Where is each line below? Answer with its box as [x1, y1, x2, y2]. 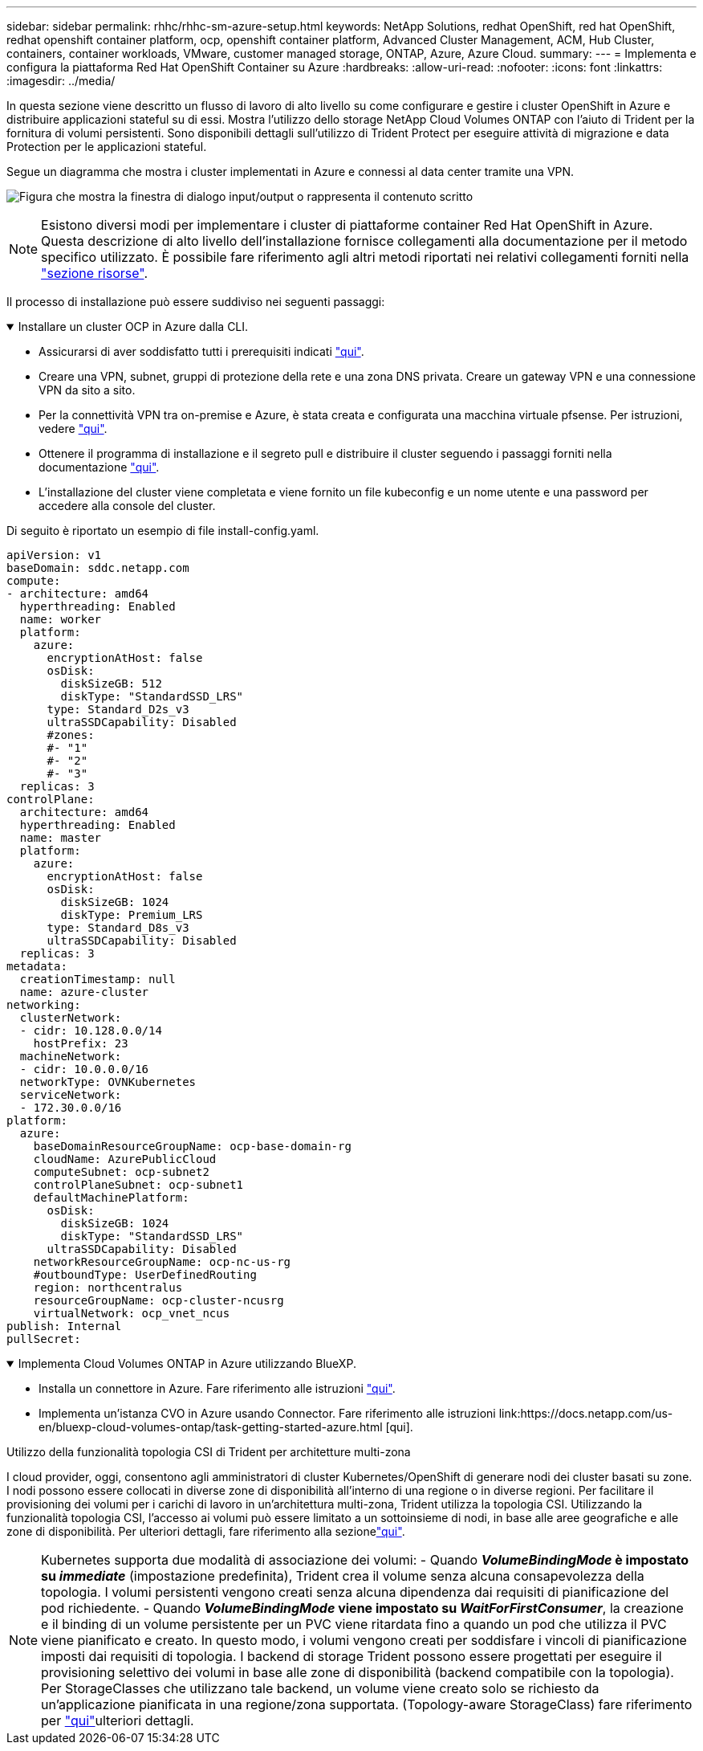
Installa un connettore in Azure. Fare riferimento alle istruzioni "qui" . [39, 1382, 396, 1395]
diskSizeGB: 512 [60, 677, 162, 690]
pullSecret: [6, 1333, 81, 1345]
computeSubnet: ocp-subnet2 [33, 1165, 209, 1178]
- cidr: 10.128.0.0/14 [19, 1024, 162, 1037]
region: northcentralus [33, 1281, 183, 1294]
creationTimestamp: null [19, 973, 176, 986]
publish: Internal [6, 1320, 122, 1333]
